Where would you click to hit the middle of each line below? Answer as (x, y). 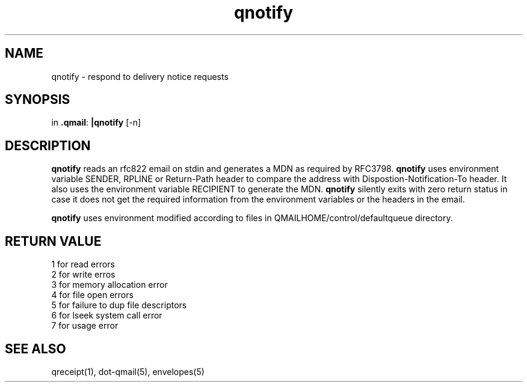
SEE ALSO (35, 349)
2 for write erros (83, 275)
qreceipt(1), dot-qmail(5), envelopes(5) (128, 371)
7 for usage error (85, 326)
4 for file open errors (92, 295)
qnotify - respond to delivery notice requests (140, 76)
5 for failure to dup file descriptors (119, 305)
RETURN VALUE (53, 241)
